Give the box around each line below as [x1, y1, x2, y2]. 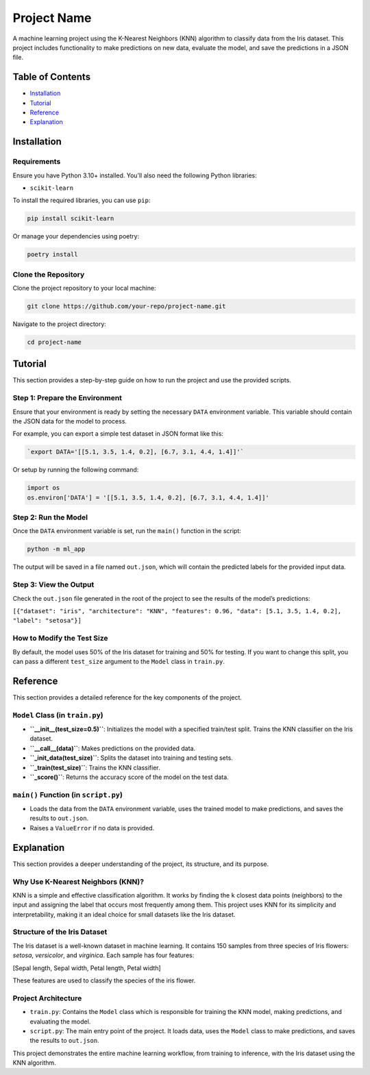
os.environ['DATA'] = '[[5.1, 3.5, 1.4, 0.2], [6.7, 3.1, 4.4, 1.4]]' [27, 493, 270, 502]
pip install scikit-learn [27, 214, 114, 223]
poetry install [27, 251, 78, 258]
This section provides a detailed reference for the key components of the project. [12, 693, 243, 702]
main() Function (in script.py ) [12, 790, 123, 800]
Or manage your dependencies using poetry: [12, 232, 140, 240]
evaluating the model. [29, 1017, 91, 1026]
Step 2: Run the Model [12, 512, 88, 522]
